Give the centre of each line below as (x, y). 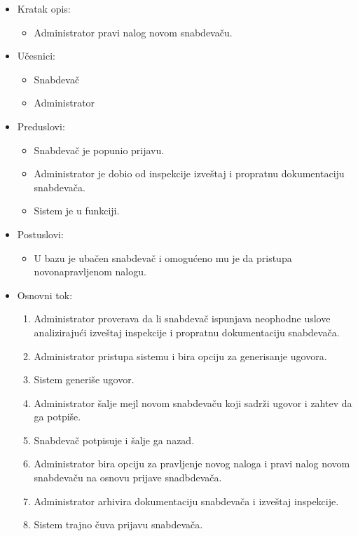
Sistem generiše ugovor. (84, 379)
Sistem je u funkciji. (77, 211)
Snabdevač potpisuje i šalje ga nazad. (114, 440)
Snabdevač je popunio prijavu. (99, 150)
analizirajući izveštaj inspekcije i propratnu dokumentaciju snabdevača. (187, 332)
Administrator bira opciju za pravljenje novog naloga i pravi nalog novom (192, 463)
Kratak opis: (44, 8)
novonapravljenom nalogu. (90, 272)
